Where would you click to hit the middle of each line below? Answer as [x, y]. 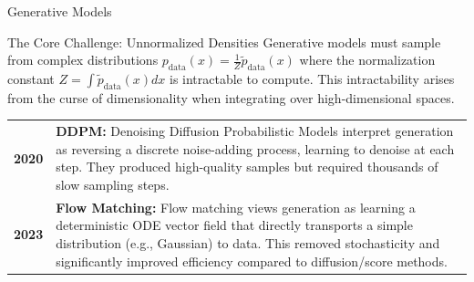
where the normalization [367, 60]
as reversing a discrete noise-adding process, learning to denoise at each [255, 148]
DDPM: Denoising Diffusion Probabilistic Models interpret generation [255, 131]
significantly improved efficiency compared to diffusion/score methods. [252, 261]
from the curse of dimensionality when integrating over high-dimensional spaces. [231, 97]
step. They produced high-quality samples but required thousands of [247, 167]
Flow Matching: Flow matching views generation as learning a [236, 207]
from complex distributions [83, 60]
